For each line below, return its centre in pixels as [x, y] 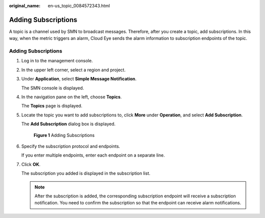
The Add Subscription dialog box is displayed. [68, 124]
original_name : [25, 6]
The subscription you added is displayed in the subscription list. [86, 173]
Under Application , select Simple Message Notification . [79, 79]
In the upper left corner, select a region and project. [74, 70]
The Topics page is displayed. [52, 106]
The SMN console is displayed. [53, 88]
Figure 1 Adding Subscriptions [64, 135]
